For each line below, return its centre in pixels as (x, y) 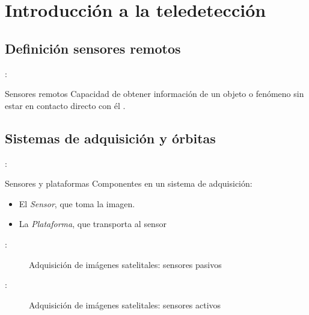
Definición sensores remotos (93, 48)
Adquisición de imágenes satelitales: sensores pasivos (125, 264)
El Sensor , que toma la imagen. (77, 203)
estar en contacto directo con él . (65, 105)
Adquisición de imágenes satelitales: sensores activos (125, 304)
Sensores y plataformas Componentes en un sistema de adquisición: (129, 183)
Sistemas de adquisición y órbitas (110, 138)
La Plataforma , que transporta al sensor (93, 224)
